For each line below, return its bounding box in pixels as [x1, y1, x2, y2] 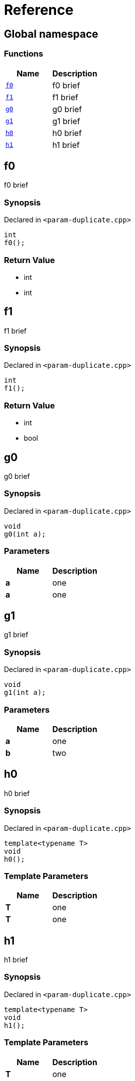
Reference [4, 1, 73, 18]
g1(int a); [4, 688, 46, 697]
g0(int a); [4, 530, 46, 538]
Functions [4, 49, 43, 59]
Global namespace [4, 27, 98, 40]
